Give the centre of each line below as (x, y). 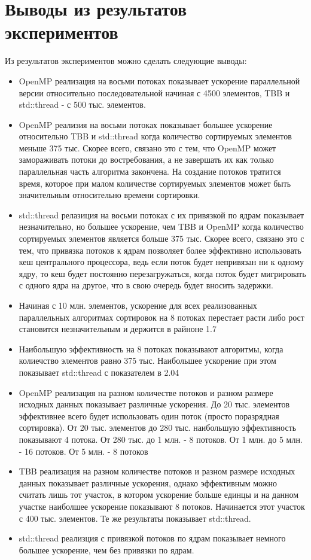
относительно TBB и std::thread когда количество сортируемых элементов (155, 136)
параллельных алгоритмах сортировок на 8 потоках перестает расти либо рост (161, 317)
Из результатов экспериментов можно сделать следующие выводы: (126, 61)
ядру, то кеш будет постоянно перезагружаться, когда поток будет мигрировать (162, 273)
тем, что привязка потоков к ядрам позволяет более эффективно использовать (160, 250)
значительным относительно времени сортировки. (109, 195)
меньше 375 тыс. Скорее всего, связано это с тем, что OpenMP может (147, 147)
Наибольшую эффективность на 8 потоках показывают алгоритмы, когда (151, 349)
